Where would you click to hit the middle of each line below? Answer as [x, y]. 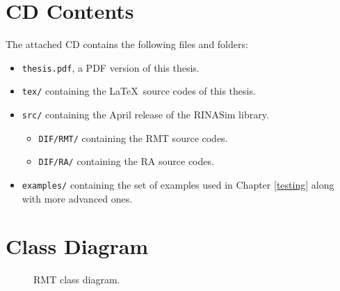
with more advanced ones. [77, 198]
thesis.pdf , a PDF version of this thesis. [111, 67]
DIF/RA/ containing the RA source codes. [126, 161]
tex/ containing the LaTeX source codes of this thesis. [139, 91]
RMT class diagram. [77, 280]
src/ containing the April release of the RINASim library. [145, 115]
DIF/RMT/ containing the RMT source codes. [133, 137]
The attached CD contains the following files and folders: [127, 44]
